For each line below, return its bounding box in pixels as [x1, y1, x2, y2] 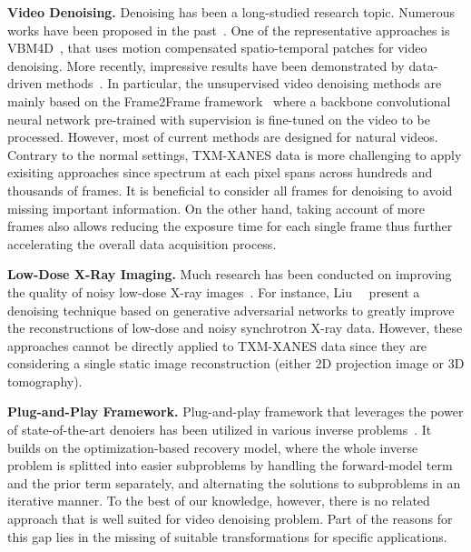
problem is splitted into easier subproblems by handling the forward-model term [7, 456, 453, 475]
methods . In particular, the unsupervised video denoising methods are [45, 74, 442, 93]
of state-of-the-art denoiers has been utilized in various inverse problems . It [7, 420, 432, 439]
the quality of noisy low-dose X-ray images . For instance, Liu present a [7, 282, 420, 301]
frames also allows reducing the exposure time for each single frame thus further [7, 216, 453, 236]
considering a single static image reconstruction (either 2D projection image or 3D [7, 354, 465, 373]
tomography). [7, 371, 83, 390]
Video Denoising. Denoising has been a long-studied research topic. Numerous [7, 3, 456, 21]
